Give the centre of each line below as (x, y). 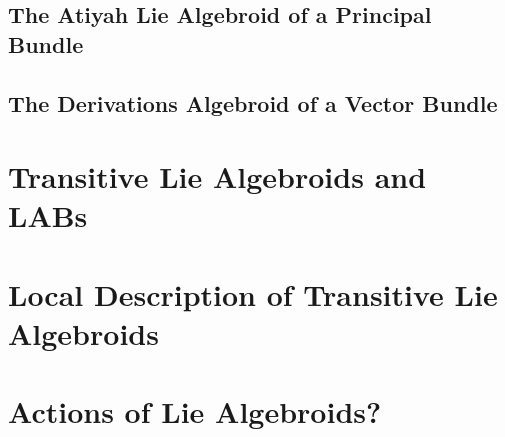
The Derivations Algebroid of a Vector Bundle (253, 102)
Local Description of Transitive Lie (253, 293)
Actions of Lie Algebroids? (195, 411)
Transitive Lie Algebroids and (217, 176)
